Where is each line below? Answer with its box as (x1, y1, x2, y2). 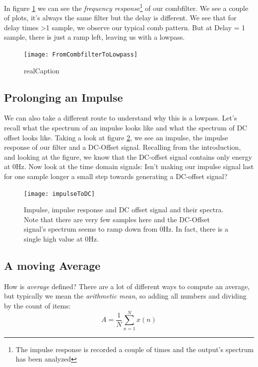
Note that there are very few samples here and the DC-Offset (24, 214, 210, 224)
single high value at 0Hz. (24, 234, 99, 244)
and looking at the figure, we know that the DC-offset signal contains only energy (4, 151, 252, 162)
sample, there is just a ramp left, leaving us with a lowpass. (4, 32, 185, 42)
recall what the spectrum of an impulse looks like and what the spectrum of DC (4, 122, 248, 133)
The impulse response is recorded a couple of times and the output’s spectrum (15, 344, 254, 354)
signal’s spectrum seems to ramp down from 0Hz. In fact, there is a (24, 224, 229, 234)
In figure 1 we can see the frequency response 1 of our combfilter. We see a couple (4, 1, 249, 13)
